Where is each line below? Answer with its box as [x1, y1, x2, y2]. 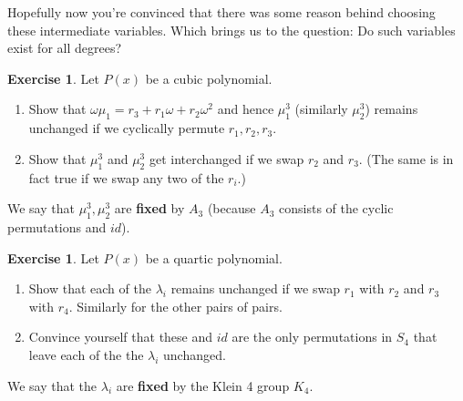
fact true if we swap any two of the [28, 168, 224, 187]
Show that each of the [28, 279, 151, 298]
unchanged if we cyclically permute [28, 118, 225, 138]
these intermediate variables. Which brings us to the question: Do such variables [7, 20, 456, 39]
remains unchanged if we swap [170, 279, 340, 298]
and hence [217, 99, 274, 118]
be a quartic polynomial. [145, 248, 283, 267]
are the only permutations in [231, 327, 393, 346]
